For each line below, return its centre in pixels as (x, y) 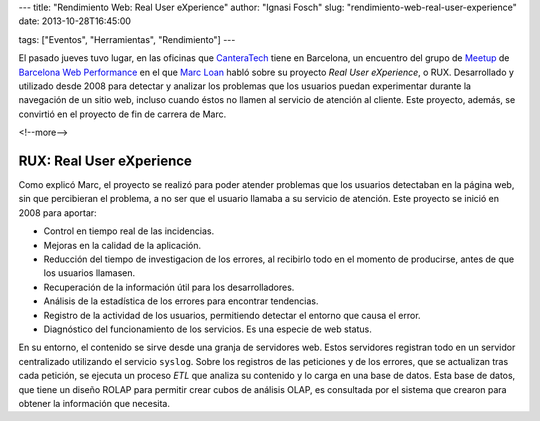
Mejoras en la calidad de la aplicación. (122, 245)
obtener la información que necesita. (94, 403)
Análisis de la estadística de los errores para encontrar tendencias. (181, 301)
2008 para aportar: (57, 212)
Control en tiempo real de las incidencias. (129, 231)
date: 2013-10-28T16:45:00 (75, 21)
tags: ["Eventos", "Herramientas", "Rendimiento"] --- (127, 39)
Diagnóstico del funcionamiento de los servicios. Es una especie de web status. (207, 329)
